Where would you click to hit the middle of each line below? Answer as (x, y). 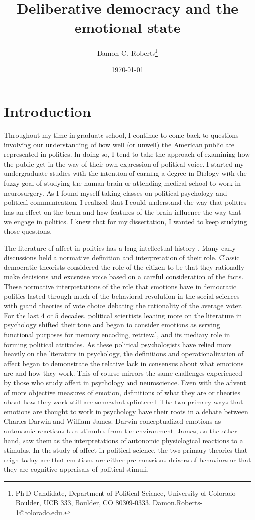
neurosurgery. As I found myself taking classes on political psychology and (115, 192)
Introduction (48, 111)
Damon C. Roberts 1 (127, 52)
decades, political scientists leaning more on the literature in (152, 315)
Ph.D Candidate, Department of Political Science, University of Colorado (126, 493)
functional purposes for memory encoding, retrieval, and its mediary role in (117, 334)
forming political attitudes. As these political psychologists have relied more (118, 344)
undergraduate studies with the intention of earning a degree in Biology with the (125, 173)
